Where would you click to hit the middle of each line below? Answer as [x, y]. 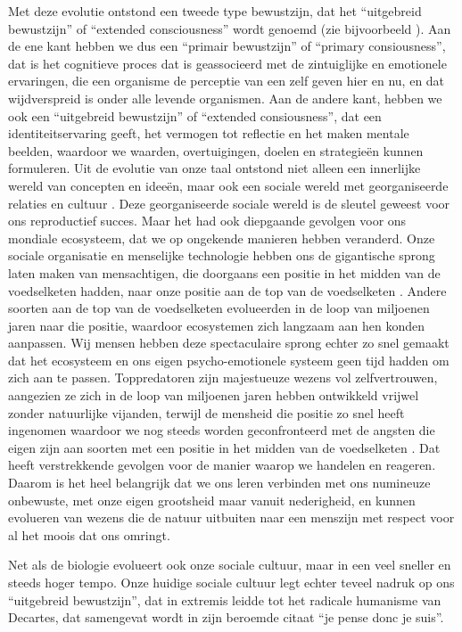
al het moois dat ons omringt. [89, 534]
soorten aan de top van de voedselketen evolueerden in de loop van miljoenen [219, 308]
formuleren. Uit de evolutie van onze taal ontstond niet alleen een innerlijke [214, 168]
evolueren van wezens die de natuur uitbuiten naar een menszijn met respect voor [231, 517]
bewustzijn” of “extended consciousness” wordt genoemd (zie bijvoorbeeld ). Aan [230, 28]
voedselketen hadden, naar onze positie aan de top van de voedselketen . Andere [227, 290]
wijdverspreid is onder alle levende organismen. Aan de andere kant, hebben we [225, 98]
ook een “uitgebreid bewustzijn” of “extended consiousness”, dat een [195, 115]
